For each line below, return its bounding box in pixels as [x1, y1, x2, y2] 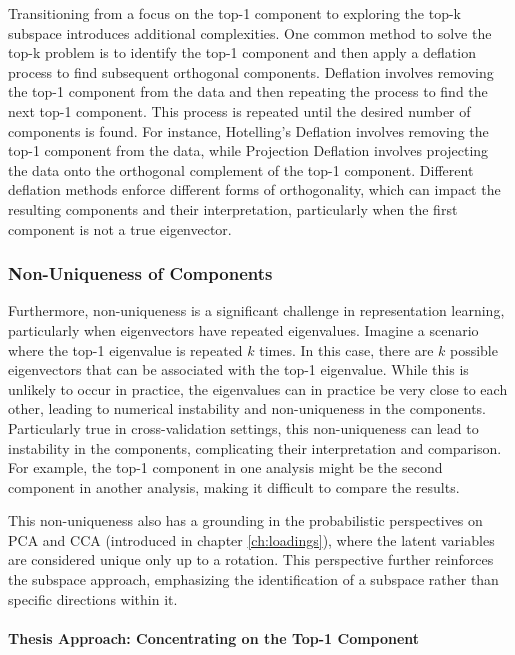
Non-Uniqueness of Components [8, 261, 273, 286]
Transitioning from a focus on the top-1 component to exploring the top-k [8, 3, 461, 23]
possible [449, 339, 498, 360]
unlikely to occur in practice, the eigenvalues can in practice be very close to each [8, 378, 508, 399]
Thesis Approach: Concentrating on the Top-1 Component [8, 627, 420, 648]
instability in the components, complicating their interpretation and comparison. [8, 437, 502, 458]
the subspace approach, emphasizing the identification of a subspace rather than [8, 569, 499, 590]
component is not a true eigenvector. [8, 218, 232, 239]
